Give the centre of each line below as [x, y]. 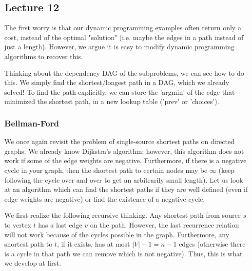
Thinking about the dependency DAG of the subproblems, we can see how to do [124, 73]
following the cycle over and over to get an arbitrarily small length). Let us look [124, 179]
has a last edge [60, 224]
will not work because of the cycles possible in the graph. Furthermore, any [117, 234]
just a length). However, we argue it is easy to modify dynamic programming [119, 47]
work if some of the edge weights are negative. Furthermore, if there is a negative [126, 160]
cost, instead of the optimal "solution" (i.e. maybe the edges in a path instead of [124, 37]
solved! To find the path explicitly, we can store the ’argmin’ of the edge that [120, 92]
